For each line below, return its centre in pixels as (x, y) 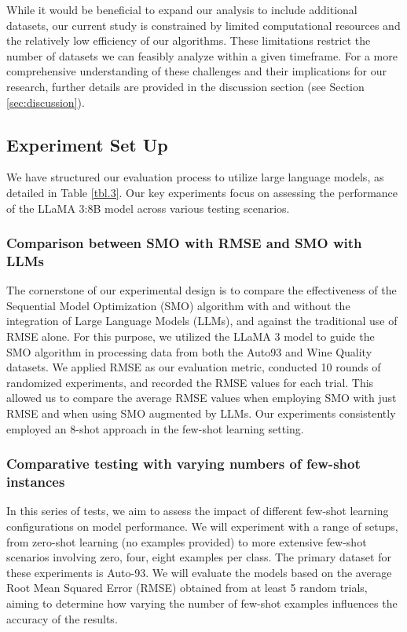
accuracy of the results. (62, 618)
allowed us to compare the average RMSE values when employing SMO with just (202, 398)
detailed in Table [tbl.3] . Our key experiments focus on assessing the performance (202, 192)
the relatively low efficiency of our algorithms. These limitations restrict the (189, 40)
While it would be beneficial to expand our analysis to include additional (182, 9)
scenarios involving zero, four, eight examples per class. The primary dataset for (199, 557)
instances (36, 482)
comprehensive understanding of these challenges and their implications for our (196, 71)
